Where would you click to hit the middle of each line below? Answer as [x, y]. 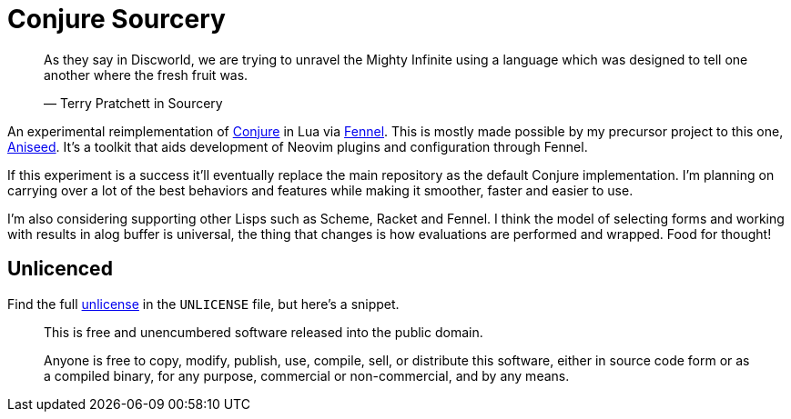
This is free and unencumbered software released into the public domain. [264, 332]
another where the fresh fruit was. [146, 75]
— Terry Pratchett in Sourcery [133, 103]
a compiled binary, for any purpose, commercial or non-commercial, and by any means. [307, 375]
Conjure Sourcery [117, 19]
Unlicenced [60, 269]
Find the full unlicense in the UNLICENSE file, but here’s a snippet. [203, 304]
